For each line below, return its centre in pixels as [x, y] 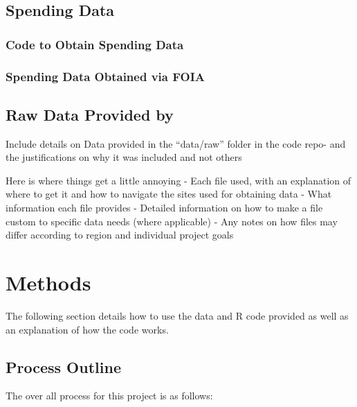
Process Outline [63, 366]
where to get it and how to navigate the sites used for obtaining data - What [169, 194]
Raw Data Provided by [90, 114]
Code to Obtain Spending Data [95, 44]
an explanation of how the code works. [87, 329]
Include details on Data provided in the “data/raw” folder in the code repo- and [176, 143]
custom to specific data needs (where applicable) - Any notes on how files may [172, 221]
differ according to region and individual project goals [120, 235]
